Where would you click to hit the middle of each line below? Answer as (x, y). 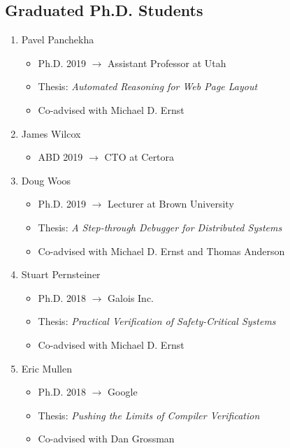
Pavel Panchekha (58, 39)
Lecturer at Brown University (171, 204)
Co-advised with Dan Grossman (106, 439)
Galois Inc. (131, 297)
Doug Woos (46, 180)
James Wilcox (51, 133)
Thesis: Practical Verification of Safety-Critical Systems (157, 321)
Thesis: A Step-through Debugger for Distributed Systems (160, 227)
